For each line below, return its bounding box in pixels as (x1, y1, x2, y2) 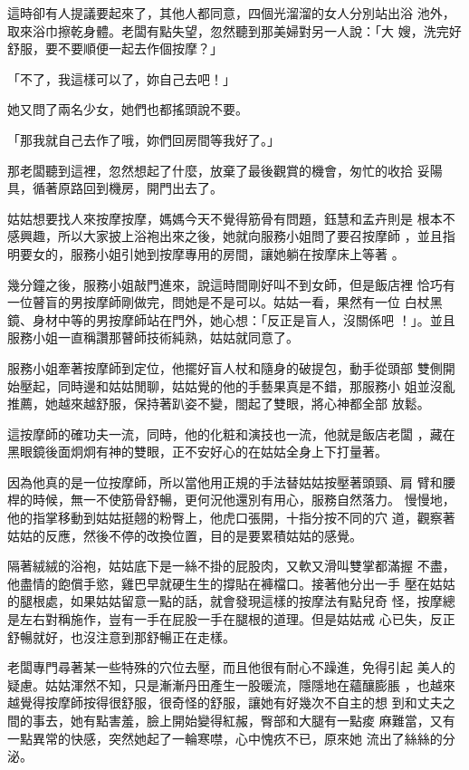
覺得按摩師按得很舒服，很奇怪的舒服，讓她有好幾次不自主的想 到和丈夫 (19, 693, 443, 712)
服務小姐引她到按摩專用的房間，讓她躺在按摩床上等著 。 (70, 244, 405, 263)
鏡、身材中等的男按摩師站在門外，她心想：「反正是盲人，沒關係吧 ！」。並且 (7, 310, 455, 329)
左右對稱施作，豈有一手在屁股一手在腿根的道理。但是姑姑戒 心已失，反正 (19, 610, 455, 629)
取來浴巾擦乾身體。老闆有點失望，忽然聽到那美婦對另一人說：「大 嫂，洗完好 (7, 21, 462, 40)
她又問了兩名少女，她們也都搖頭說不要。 (7, 100, 248, 119)
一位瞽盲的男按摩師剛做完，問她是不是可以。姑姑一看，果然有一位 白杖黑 (7, 293, 443, 312)
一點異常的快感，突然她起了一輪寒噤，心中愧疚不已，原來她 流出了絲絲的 (7, 728, 443, 747)
